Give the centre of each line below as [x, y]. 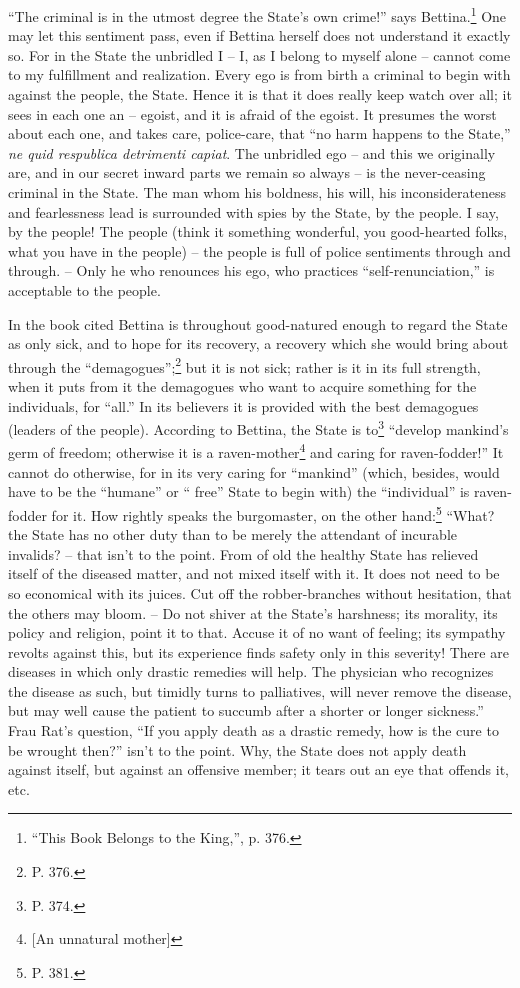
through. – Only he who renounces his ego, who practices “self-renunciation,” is [251, 270]
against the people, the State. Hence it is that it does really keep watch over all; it [260, 94]
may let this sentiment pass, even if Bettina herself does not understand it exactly [259, 35]
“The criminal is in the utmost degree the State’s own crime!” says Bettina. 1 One [257, 14]
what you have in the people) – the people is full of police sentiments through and [259, 250]
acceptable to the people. [84, 289]
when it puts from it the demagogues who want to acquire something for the [242, 386]
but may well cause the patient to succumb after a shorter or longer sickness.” [246, 710]
